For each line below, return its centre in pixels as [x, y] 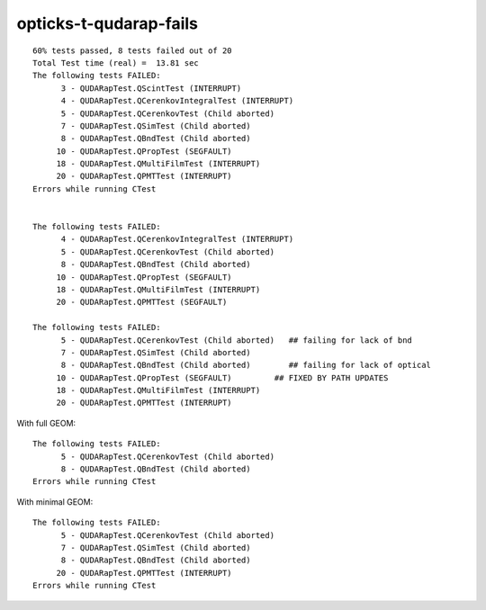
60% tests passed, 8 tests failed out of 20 [133, 50]
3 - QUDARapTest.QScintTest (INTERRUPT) [151, 88]
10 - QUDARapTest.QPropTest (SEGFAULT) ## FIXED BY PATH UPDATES [222, 377]
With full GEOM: [46, 423]
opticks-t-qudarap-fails [107, 23]
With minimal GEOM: [55, 502]
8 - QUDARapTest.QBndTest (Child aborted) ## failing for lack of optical [246, 365]
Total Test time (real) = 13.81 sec [116, 63]
